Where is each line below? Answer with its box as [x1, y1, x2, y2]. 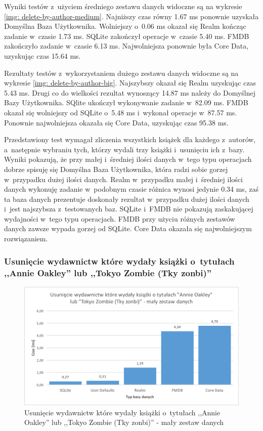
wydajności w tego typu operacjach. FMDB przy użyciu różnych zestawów [4, 213, 235, 224]
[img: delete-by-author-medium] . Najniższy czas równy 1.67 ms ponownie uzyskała [4, 11, 259, 21]
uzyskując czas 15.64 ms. [4, 50, 81, 61]
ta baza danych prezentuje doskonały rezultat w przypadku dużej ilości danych [4, 193, 249, 204]
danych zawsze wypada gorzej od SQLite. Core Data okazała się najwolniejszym [4, 223, 252, 234]
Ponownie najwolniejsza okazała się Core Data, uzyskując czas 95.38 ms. [4, 117, 229, 127]
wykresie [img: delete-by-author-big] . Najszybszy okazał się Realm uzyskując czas [4, 77, 256, 88]
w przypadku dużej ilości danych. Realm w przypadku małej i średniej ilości [4, 174, 243, 184]
